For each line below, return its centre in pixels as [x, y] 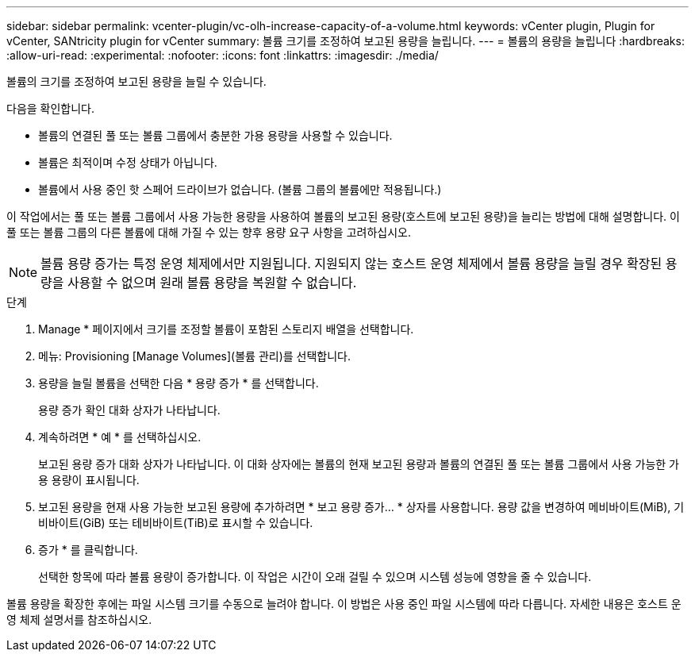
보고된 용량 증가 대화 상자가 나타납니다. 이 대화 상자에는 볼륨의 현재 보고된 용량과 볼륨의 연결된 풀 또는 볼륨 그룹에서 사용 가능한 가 [359, 464]
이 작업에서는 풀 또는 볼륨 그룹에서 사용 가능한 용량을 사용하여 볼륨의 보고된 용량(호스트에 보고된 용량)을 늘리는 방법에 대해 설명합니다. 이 [343, 216]
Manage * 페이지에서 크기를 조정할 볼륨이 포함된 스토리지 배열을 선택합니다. [226, 329]
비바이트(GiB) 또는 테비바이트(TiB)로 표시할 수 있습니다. [176, 523]
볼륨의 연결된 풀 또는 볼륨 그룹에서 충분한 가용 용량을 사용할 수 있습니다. [215, 135]
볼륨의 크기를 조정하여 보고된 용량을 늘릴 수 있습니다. [136, 81]
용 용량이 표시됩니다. [89, 480]
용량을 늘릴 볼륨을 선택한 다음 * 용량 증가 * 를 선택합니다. [179, 383]
